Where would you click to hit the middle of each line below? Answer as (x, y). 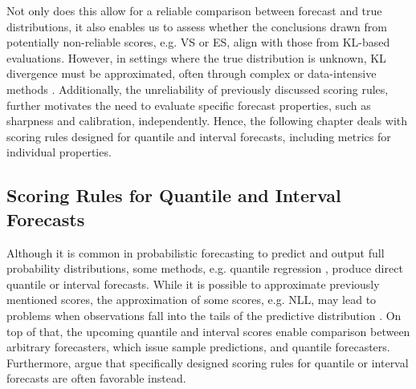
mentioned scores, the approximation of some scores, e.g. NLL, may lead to (192, 300)
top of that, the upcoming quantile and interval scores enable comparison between (208, 331)
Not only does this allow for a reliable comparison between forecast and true (194, 10)
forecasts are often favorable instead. (96, 378)
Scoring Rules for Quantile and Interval (174, 195)
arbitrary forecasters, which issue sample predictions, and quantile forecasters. (198, 347)
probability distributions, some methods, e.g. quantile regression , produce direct (205, 268)
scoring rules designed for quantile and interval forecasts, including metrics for (199, 136)
